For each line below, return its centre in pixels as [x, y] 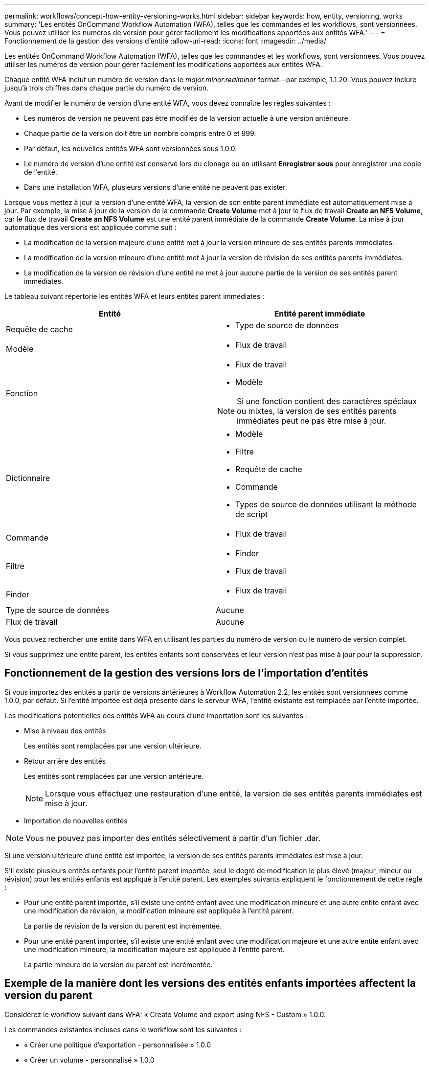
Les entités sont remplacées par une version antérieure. [114, 776]
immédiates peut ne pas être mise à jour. [312, 421]
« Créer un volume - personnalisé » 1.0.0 [89, 1060]
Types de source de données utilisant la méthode [326, 504]
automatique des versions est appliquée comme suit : [90, 227]
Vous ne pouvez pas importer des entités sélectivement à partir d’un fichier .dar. [173, 838]
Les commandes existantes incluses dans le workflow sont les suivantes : [123, 1029]
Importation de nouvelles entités [76, 820]
